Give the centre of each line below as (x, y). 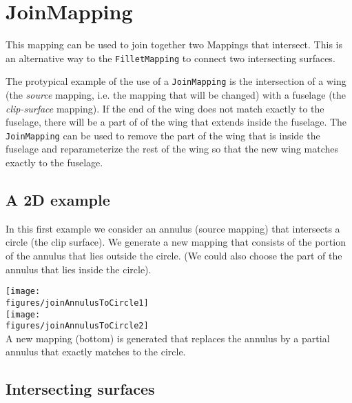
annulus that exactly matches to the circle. (96, 352)
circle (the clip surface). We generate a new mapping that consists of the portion (176, 242)
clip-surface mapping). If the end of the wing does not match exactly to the (165, 108)
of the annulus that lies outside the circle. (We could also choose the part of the (174, 256)
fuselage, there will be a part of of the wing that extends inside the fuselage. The (176, 122)
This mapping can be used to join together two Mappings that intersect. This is (174, 45)
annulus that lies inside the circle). (79, 269)
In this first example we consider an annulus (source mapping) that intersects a (173, 228)
